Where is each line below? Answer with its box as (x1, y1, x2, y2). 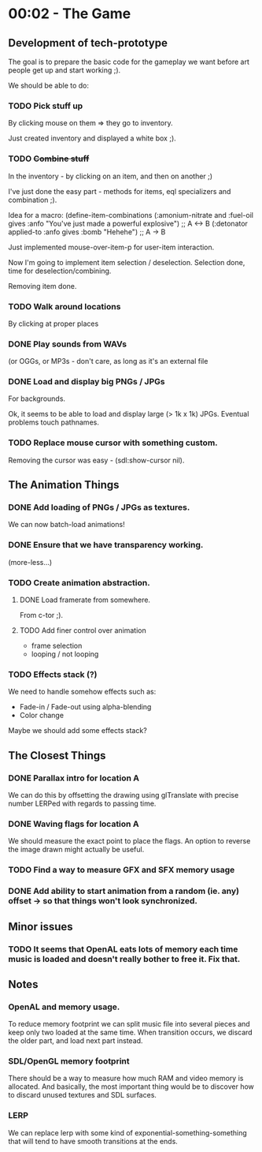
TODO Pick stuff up (8, 100, 83, 111)
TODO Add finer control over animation (19, 626, 147, 635)
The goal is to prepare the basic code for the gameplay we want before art (8, 57, 250, 66)
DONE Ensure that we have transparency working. (8, 540, 204, 551)
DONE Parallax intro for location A (8, 772, 140, 784)
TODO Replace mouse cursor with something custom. (8, 437, 218, 448)
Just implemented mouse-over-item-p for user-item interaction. (8, 242, 215, 252)
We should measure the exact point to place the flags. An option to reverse (8, 836, 251, 846)
